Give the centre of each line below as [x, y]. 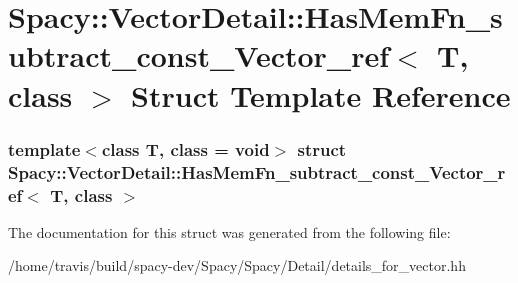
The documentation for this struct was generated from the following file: [229, 231]
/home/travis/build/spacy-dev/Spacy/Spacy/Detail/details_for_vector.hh [237, 265]
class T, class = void [185, 148]
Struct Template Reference [321, 94]
